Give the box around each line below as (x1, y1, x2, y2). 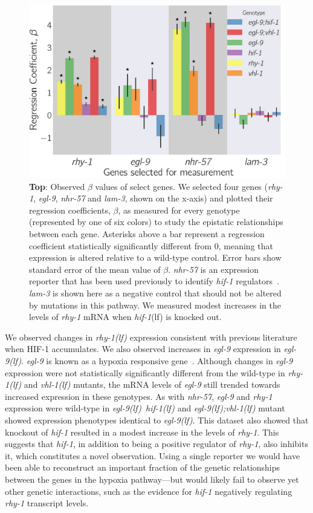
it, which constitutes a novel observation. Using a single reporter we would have (5, 449, 300, 462)
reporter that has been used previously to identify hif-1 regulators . (29, 275, 279, 287)
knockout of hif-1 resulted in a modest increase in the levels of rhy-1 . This (5, 425, 279, 438)
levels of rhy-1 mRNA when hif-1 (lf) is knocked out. (29, 310, 222, 323)
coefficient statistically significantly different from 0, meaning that (29, 239, 273, 252)
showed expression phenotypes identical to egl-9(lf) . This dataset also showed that (5, 413, 309, 426)
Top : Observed (29, 180, 85, 192)
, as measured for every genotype (118, 203, 240, 216)
